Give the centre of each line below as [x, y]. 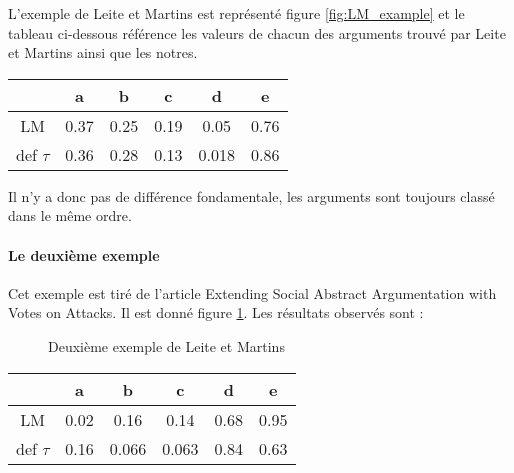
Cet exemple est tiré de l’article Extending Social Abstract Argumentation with [252, 292]
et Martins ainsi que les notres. [103, 52]
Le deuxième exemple [84, 254]
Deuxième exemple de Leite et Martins [166, 345]
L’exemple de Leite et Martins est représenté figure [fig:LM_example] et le [236, 13]
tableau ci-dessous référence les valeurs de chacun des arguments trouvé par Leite [257, 32]
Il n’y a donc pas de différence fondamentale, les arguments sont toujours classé [251, 195]
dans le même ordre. [70, 215]
